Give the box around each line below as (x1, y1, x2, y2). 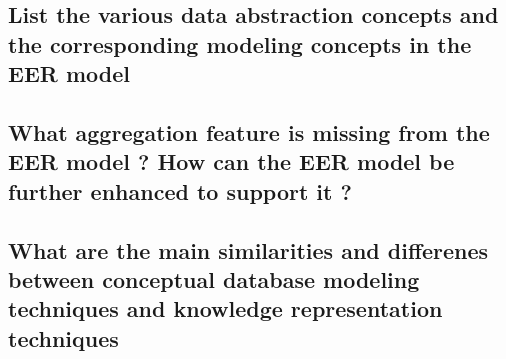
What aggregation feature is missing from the (8, 116, 490, 147)
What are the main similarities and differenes (8, 234, 489, 265)
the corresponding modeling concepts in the (8, 28, 472, 59)
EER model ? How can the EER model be (8, 146, 455, 177)
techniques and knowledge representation (8, 293, 443, 324)
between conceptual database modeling (8, 263, 420, 294)
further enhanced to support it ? (8, 175, 352, 206)
